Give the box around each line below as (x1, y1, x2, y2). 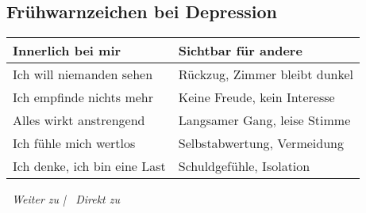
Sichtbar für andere (178, 41, 302, 60)
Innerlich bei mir (13, 41, 121, 60)
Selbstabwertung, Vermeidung (178, 134, 344, 153)
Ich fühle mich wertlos (13, 134, 136, 153)
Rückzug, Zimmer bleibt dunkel (178, 65, 354, 84)
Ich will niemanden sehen (13, 65, 153, 84)
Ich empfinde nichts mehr (13, 88, 154, 107)
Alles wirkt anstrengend (13, 111, 145, 130)
